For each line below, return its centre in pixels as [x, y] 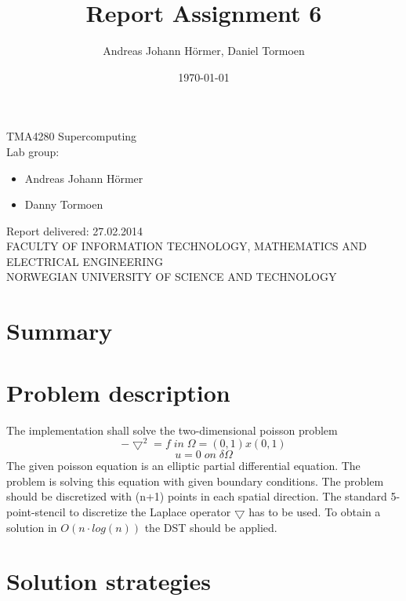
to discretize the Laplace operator [150, 512]
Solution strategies [109, 581]
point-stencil [36, 512]
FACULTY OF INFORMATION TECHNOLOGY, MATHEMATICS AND [187, 246]
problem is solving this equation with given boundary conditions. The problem [195, 481]
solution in [32, 527]
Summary [60, 331]
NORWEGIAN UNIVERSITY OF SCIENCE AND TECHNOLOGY [172, 277]
